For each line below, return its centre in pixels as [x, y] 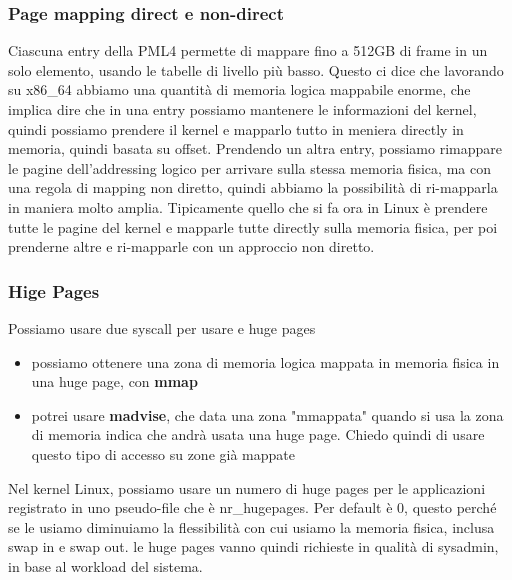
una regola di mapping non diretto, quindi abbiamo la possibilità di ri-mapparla [253, 187]
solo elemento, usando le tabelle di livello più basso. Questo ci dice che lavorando [256, 69]
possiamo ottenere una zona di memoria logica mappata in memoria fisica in [265, 361]
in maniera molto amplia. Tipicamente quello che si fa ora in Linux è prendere [248, 206]
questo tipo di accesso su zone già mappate [163, 453]
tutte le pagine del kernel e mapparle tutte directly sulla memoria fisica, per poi [253, 226]
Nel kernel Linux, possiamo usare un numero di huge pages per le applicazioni [247, 487]
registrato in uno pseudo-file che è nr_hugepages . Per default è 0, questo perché [252, 507]
